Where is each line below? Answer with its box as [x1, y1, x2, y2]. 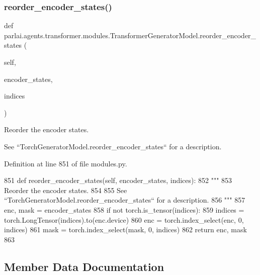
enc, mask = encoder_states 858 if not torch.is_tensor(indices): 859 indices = [4, 204, 244, 215]
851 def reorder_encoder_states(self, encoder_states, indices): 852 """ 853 [4, 175, 232, 186]
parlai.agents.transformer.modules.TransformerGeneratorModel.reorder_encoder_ [4, 30, 256, 40]
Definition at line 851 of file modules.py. [4, 158, 127, 168]
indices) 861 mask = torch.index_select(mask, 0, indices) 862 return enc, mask [4, 224, 247, 235]
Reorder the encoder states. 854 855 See [4, 185, 127, 195]
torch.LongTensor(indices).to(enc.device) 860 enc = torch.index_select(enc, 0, [4, 214, 244, 225]
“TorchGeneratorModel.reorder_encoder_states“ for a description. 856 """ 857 [4, 195, 245, 205]
